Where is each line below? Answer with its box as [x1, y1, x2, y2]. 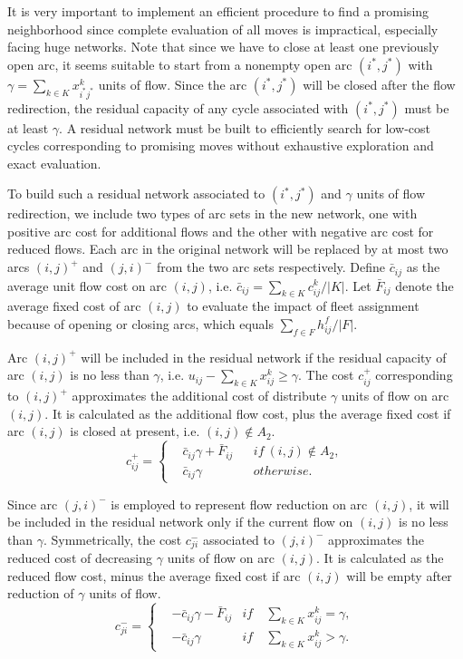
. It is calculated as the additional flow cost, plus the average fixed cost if [44, 403, 451, 422]
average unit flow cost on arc [7, 276, 167, 295]
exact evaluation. [7, 153, 101, 172]
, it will [409, 494, 449, 513]
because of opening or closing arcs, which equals [7, 314, 274, 333]
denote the [395, 276, 454, 295]
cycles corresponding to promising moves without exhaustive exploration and [7, 136, 434, 155]
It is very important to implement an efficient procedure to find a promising [7, 2, 429, 20]
